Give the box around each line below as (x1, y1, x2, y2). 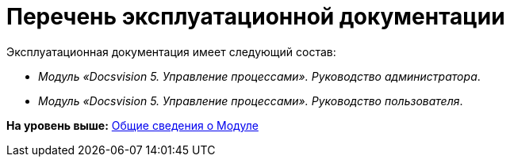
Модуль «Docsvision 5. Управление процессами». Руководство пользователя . (38, 93, 463, 108)
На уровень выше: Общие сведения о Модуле (6, 118, 259, 132)
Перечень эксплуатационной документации (6, 3, 505, 30)
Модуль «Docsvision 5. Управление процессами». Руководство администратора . (38, 69, 481, 83)
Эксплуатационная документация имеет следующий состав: (6, 44, 336, 59)
